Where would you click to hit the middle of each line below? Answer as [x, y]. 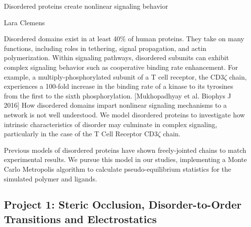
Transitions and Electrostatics [80, 219]
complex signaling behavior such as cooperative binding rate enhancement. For [121, 67]
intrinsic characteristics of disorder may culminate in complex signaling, [111, 124]
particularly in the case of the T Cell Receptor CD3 [81, 134]
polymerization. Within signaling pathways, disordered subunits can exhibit [117, 57]
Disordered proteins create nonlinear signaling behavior [86, 6]
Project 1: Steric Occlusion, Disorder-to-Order [123, 204]
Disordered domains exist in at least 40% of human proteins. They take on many [124, 39]
